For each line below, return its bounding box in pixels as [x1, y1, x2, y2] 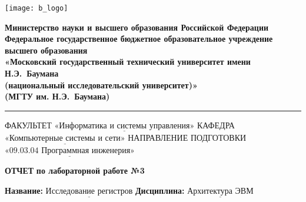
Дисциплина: [135, 184, 185, 197]
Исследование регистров [45, 187, 133, 196]
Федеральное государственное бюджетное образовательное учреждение [5, 32, 273, 45]
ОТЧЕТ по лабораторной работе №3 [5, 164, 145, 177]
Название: [5, 184, 43, 197]
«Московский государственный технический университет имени [5, 55, 251, 68]
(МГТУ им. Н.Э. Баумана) [5, 90, 110, 102]
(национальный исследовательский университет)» [5, 78, 198, 91]
